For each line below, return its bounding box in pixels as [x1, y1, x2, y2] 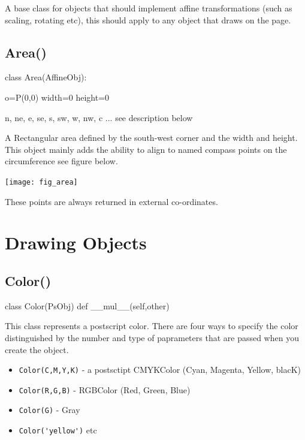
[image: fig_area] [5, 177, 78, 186]
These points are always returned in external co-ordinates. [5, 195, 218, 207]
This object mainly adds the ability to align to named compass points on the [5, 143, 287, 155]
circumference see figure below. [5, 155, 118, 167]
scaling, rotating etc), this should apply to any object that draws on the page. [5, 13, 291, 26]
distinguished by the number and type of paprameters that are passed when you [5, 331, 299, 343]
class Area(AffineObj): [5, 71, 87, 83]
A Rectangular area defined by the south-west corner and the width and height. [5, 131, 298, 144]
